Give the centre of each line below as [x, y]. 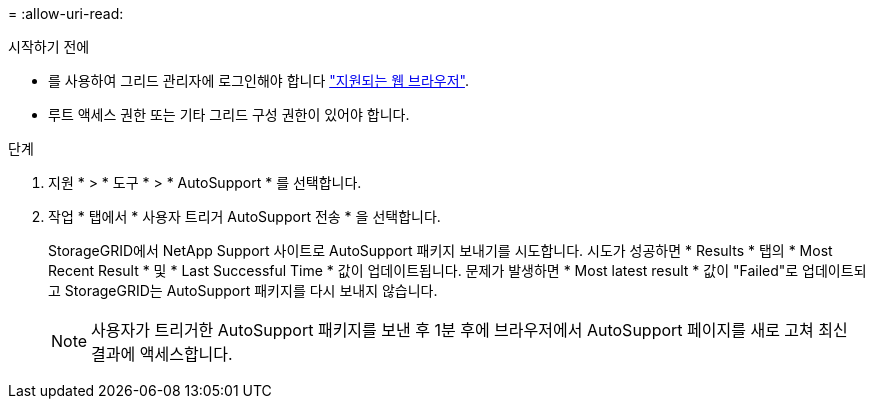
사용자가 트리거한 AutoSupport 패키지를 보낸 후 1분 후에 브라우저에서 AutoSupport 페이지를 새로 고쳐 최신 [469, 330]
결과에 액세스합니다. [162, 354]
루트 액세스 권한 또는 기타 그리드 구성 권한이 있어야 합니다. [229, 114]
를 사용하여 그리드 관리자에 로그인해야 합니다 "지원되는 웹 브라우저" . [258, 80]
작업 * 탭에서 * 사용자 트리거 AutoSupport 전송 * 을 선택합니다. [244, 216]
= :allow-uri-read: [66, 13]
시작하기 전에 [49, 46]
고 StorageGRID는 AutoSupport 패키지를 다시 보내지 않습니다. [243, 290]
